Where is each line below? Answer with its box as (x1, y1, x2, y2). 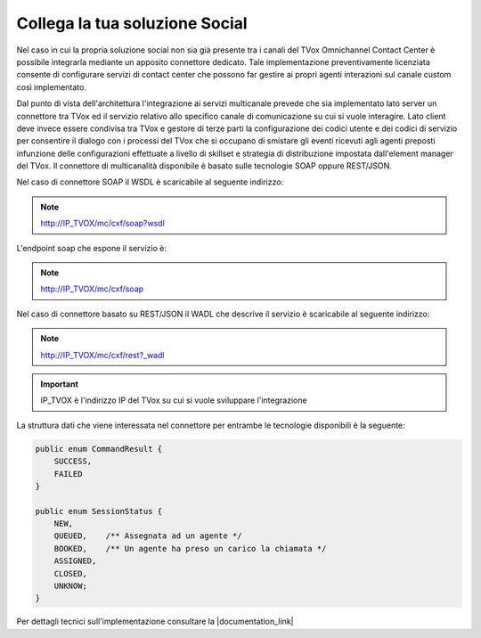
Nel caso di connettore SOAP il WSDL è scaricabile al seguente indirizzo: (16, 176, 284, 187)
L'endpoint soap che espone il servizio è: (16, 242, 167, 253)
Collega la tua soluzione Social (16, 13, 249, 33)
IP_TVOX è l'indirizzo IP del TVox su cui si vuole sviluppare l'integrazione (40, 395, 307, 405)
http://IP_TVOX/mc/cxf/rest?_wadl (40, 349, 165, 360)
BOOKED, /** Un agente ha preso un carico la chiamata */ (53, 544, 327, 553)
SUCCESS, (53, 456, 93, 467)
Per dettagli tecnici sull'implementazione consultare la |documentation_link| (16, 616, 294, 627)
